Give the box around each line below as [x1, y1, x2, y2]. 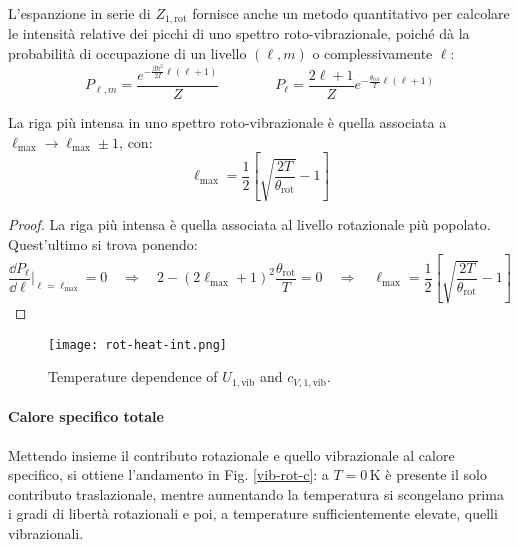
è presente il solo [385, 464, 487, 485]
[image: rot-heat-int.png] [48, 337, 227, 352]
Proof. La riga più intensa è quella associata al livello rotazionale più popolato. [8, 214, 491, 235]
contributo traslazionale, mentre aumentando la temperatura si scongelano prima [8, 483, 504, 504]
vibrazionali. [8, 522, 84, 543]
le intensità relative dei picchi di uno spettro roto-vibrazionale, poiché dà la [8, 23, 470, 44]
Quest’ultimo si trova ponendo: [8, 233, 198, 254]
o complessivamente [312, 43, 433, 64]
